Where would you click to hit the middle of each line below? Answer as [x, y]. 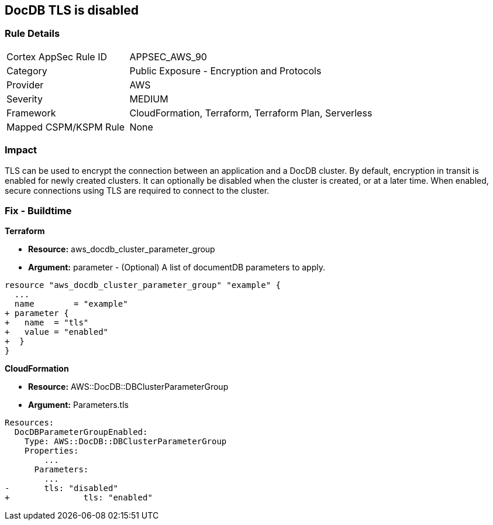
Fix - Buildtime [38, 210]
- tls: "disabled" [61, 488]
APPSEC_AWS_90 [168, 56]
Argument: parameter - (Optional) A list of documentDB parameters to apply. [177, 267]
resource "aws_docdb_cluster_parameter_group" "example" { [143, 285]
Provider [25, 85]
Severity [25, 99]
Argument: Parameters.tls [78, 405]
